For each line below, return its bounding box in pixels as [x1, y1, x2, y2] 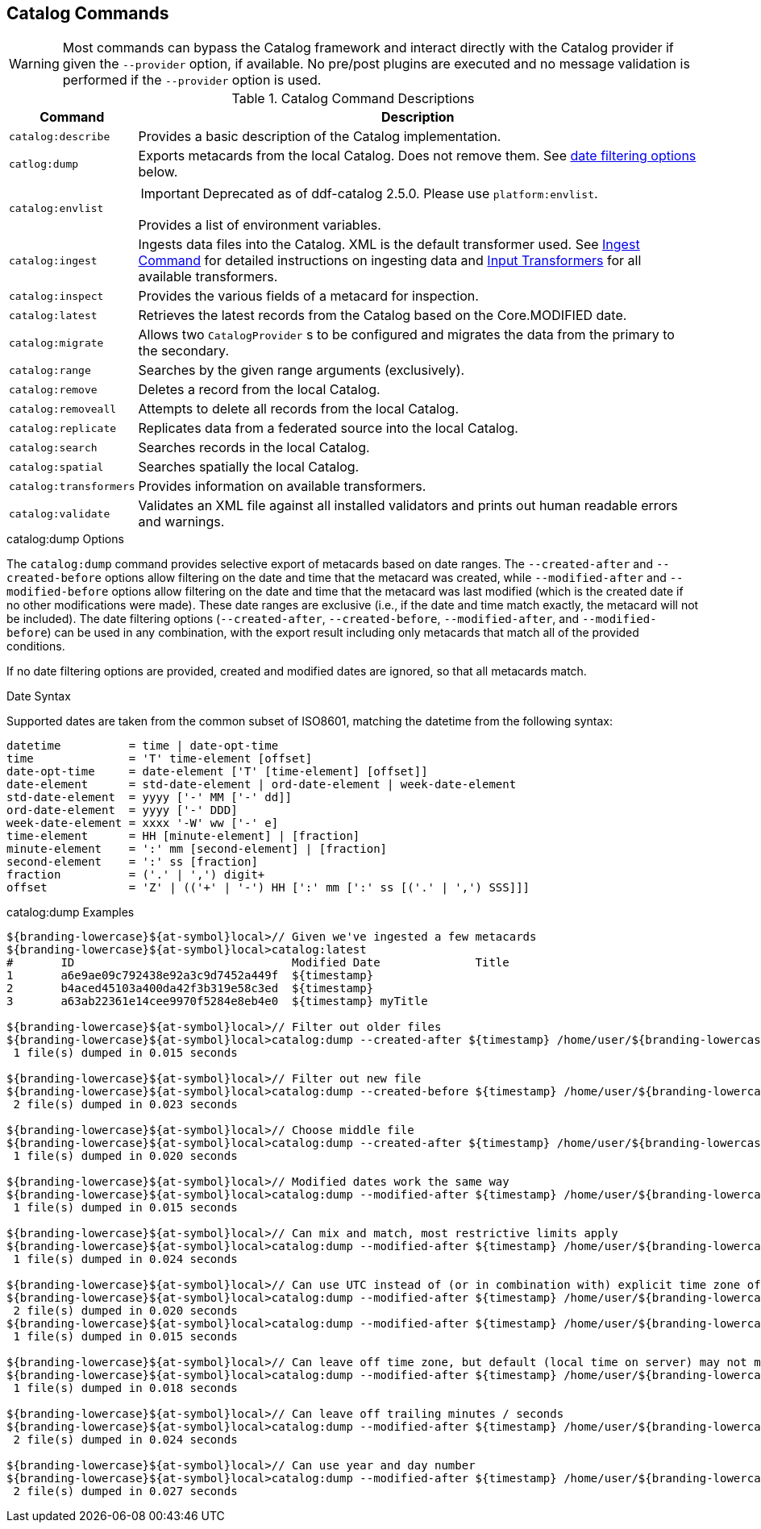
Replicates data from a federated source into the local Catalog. [138, 420, 518, 437]
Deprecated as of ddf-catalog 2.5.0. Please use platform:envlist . [202, 185, 598, 202]
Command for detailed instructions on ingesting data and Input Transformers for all [138, 252, 642, 269]
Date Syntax [6, 689, 71, 704]
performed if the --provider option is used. [62, 72, 322, 89]
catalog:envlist [9, 202, 104, 214]
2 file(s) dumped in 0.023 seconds [13, 1098, 238, 1111]
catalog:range [9, 364, 91, 376]
